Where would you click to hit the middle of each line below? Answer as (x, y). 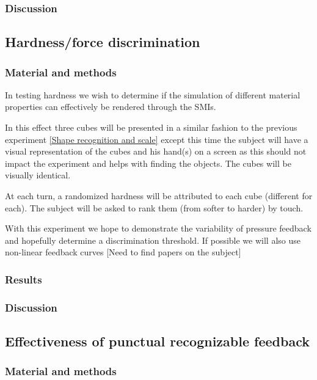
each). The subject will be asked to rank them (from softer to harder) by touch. (154, 207)
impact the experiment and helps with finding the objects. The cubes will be (148, 163)
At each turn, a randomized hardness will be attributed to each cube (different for (159, 195)
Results (24, 279)
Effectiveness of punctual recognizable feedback (157, 341)
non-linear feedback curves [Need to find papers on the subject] (123, 252)
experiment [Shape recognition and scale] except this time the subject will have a (157, 139)
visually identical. (38, 175)
